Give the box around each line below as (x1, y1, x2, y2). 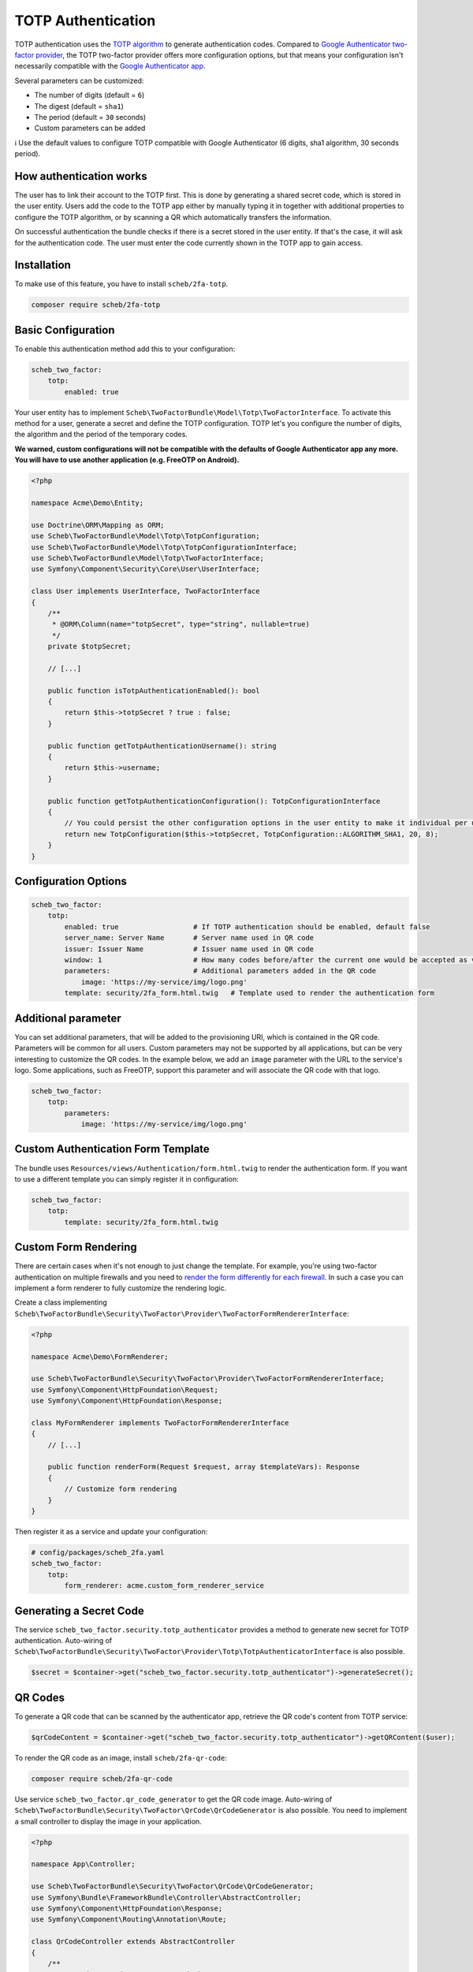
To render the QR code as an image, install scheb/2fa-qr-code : (14, 1753, 228, 1762)
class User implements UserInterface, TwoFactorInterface (31, 587, 260, 596)
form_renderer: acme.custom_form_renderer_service (64, 1582, 264, 1590)
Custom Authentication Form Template (14, 1142, 210, 1156)
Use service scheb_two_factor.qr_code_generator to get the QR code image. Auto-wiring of (14, 1795, 333, 1804)
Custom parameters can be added (34, 123, 146, 133)
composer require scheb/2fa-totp (31, 301, 161, 309)
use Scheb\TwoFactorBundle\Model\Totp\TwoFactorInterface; (31, 553, 264, 562)
